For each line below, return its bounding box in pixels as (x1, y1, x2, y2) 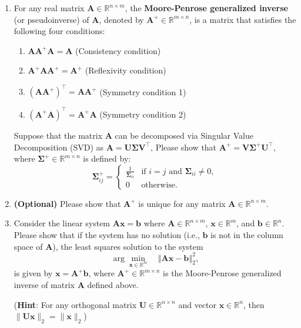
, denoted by (99, 13, 144, 25)
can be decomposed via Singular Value (115, 129, 253, 141)
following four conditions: (14, 25, 105, 37)
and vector (178, 298, 217, 310)
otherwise (141, 181, 176, 190)
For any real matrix (14, 2, 85, 14)
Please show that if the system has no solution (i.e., (14, 228, 200, 240)
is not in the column (210, 228, 283, 240)
